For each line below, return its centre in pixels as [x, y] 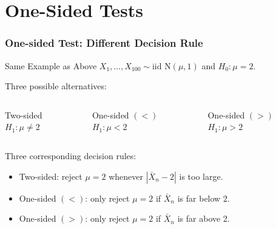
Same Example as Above [51, 65]
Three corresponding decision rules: [71, 155]
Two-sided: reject [51, 176]
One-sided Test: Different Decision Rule [104, 43]
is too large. [201, 176]
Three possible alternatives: [56, 86]
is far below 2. [204, 198]
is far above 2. [204, 218]
